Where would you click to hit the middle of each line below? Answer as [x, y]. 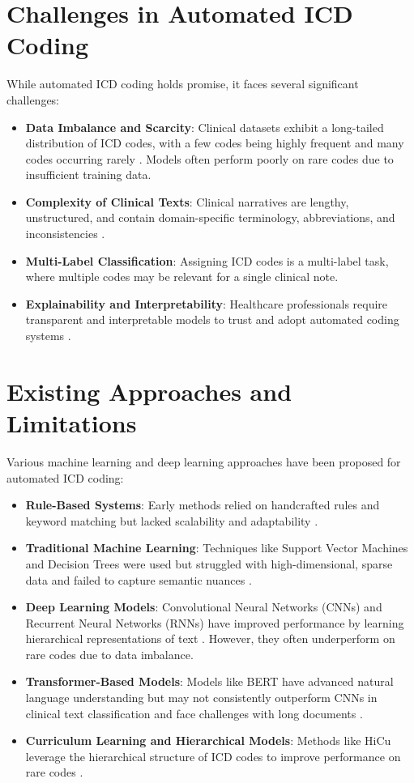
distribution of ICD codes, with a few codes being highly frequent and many [215, 143]
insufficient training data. [88, 174]
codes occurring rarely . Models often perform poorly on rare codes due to [209, 158]
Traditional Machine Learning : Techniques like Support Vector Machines [217, 548]
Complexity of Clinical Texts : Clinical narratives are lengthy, [187, 201]
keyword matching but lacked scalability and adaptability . [172, 520]
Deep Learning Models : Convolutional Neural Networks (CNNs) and [204, 607]
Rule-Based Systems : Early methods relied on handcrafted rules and [203, 505]
